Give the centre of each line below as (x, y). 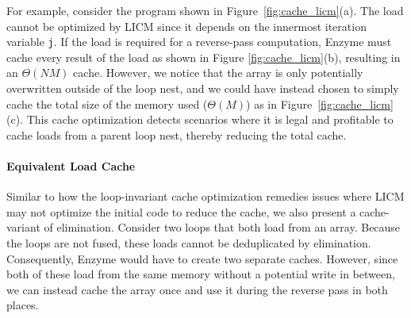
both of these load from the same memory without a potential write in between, (201, 274)
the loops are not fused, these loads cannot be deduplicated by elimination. (189, 242)
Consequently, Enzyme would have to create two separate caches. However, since (202, 258)
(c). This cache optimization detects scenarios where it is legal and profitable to (200, 119)
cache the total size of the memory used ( (107, 103)
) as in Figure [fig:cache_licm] (320, 103)
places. (23, 305)
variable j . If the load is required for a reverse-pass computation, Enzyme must (199, 42)
